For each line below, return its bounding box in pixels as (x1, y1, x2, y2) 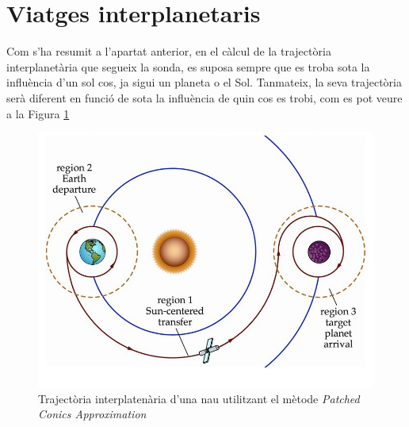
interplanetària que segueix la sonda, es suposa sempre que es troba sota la (6, 58, 370, 75)
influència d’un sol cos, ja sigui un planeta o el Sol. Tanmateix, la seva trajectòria (6, 74, 402, 90)
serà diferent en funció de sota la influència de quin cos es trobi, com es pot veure (6, 89, 403, 106)
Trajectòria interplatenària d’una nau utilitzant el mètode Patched (38, 390, 360, 406)
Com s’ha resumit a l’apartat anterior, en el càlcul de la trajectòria (6, 43, 331, 60)
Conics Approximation (38, 406, 147, 422)
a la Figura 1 (6, 105, 70, 121)
